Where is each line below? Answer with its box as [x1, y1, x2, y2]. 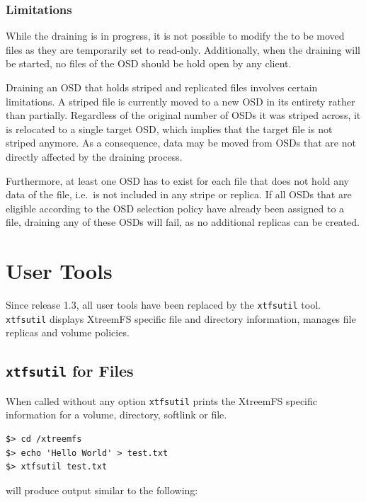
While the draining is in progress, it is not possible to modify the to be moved [6, 28, 345, 43]
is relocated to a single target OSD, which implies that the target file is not [6, 121, 333, 136]
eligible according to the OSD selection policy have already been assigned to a [6, 200, 345, 215]
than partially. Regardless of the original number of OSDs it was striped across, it [6, 108, 361, 122]
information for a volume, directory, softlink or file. [6, 407, 227, 422]
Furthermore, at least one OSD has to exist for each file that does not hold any [6, 173, 350, 188]
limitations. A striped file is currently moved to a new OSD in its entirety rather [6, 93, 355, 108]
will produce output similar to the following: [6, 482, 198, 497]
